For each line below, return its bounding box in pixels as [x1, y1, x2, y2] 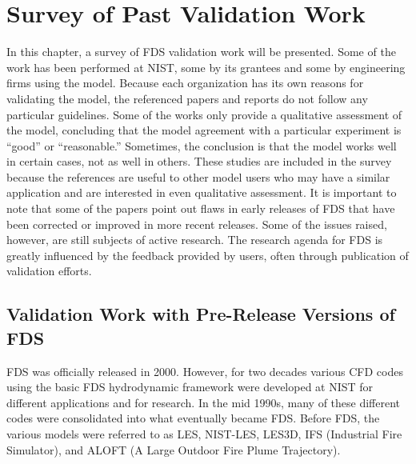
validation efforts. [6, 262, 92, 279]
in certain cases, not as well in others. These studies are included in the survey [6, 153, 392, 170]
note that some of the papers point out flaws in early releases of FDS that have [6, 200, 395, 217]
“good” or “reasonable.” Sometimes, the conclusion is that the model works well [6, 137, 397, 154]
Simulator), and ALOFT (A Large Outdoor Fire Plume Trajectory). [6, 441, 341, 458]
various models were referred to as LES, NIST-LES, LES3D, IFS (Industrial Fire [6, 426, 402, 442]
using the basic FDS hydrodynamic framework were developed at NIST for [6, 378, 374, 395]
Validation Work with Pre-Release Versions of [6, 302, 395, 326]
